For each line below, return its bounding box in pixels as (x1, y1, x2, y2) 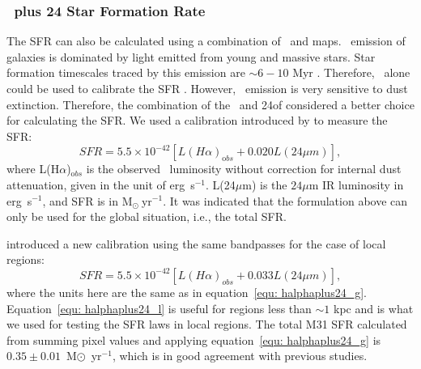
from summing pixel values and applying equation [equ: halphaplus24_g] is (6, 331, 381, 348)
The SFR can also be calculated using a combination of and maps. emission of (6, 32, 406, 49)
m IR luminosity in (308, 176, 404, 193)
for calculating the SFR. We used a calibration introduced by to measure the (6, 112, 388, 129)
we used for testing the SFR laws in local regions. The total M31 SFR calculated (6, 316, 407, 333)
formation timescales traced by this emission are (6, 64, 245, 81)
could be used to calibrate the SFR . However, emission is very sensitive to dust (6, 80, 408, 96)
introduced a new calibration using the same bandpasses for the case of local (6, 235, 386, 252)
